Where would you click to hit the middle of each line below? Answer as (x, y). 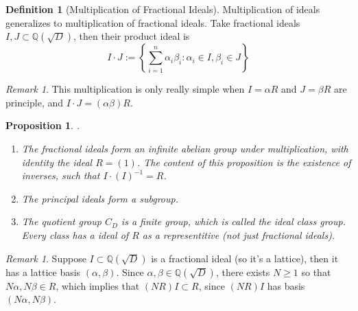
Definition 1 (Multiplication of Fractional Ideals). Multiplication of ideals (163, 9)
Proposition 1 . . (43, 125)
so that (316, 272)
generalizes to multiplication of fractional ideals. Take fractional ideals (153, 22)
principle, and (35, 102)
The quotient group (61, 221)
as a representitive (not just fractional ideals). (239, 234)
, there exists (243, 272)
